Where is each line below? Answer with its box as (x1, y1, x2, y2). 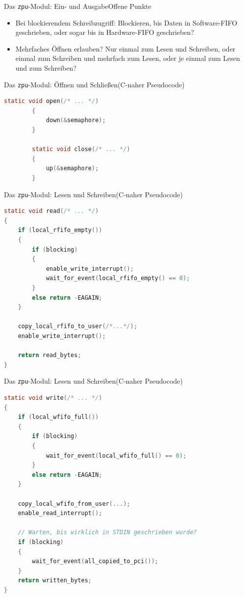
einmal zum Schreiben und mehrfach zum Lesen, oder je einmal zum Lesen (15, 53, 240, 63)
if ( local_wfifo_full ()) (18, 414, 99, 421)
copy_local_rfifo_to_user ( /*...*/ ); (18, 323, 138, 330)
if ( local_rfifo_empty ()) (18, 227, 102, 234)
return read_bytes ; (18, 352, 81, 359)
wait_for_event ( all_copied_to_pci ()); (32, 558, 159, 565)
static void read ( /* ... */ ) (4, 208, 99, 215)
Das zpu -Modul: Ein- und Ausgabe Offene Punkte (4, 1, 151, 11)
